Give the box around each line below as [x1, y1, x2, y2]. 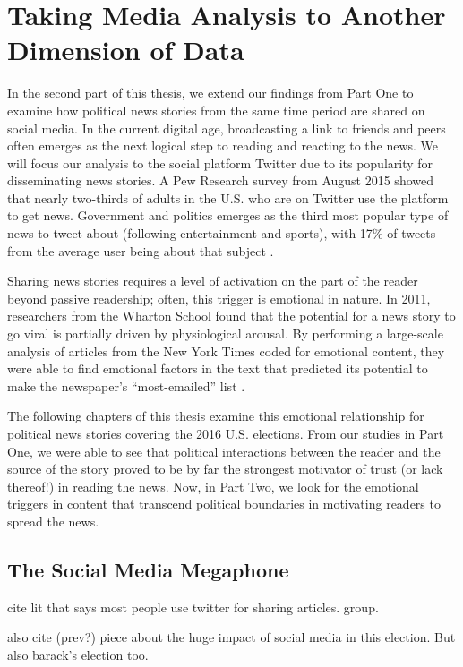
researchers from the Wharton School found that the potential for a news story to [7, 306, 456, 325]
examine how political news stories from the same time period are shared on [7, 100, 425, 119]
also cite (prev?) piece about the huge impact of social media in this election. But [7, 628, 456, 646]
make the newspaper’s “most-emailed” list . [7, 376, 245, 395]
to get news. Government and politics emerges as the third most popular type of [7, 206, 449, 225]
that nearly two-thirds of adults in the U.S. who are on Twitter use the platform [7, 188, 449, 207]
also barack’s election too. [7, 645, 149, 663]
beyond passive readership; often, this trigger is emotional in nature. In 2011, [7, 288, 431, 307]
